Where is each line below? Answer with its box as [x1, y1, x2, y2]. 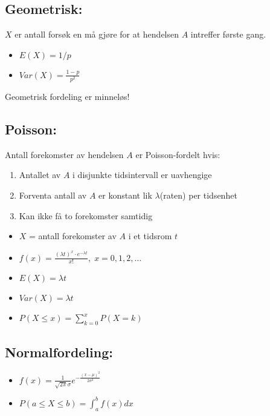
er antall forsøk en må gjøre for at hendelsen [14, 28, 179, 41]
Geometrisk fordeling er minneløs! [5, 90, 130, 102]
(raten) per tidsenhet [159, 188, 237, 201]
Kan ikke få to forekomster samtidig [19, 209, 153, 222]
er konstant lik [98, 188, 152, 201]
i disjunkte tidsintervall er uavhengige [72, 168, 212, 181]
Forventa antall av [19, 188, 87, 201]
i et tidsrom [128, 229, 172, 242]
